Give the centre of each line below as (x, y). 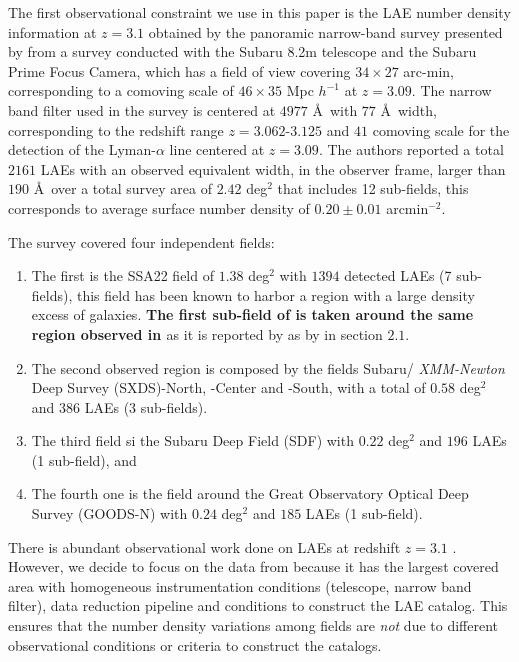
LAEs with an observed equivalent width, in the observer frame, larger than (273, 168)
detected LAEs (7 (398, 275)
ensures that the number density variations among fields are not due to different (253, 625)
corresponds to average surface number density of (159, 207)
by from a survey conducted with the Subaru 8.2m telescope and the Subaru (242, 51)
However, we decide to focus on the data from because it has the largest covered (253, 566)
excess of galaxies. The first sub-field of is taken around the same (252, 314)
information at (52, 31)
